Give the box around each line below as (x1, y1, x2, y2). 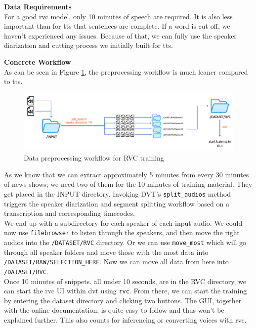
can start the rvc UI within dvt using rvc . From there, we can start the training (4, 286, 247, 296)
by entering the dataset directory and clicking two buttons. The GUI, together (4, 295, 242, 305)
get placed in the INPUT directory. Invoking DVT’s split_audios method (4, 188, 231, 199)
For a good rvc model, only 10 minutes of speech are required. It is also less (4, 11, 233, 21)
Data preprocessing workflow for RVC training (24, 153, 164, 163)
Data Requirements (4, 1, 72, 11)
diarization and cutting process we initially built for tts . (4, 40, 173, 50)
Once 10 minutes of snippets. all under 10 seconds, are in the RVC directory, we (4, 276, 246, 286)
